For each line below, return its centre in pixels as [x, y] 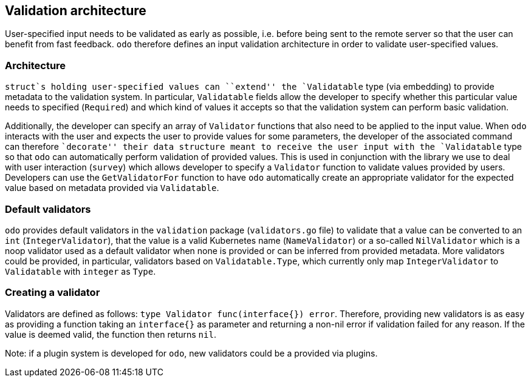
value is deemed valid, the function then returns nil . [111, 334]
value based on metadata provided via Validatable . [112, 188]
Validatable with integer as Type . [81, 271]
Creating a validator [53, 293]
